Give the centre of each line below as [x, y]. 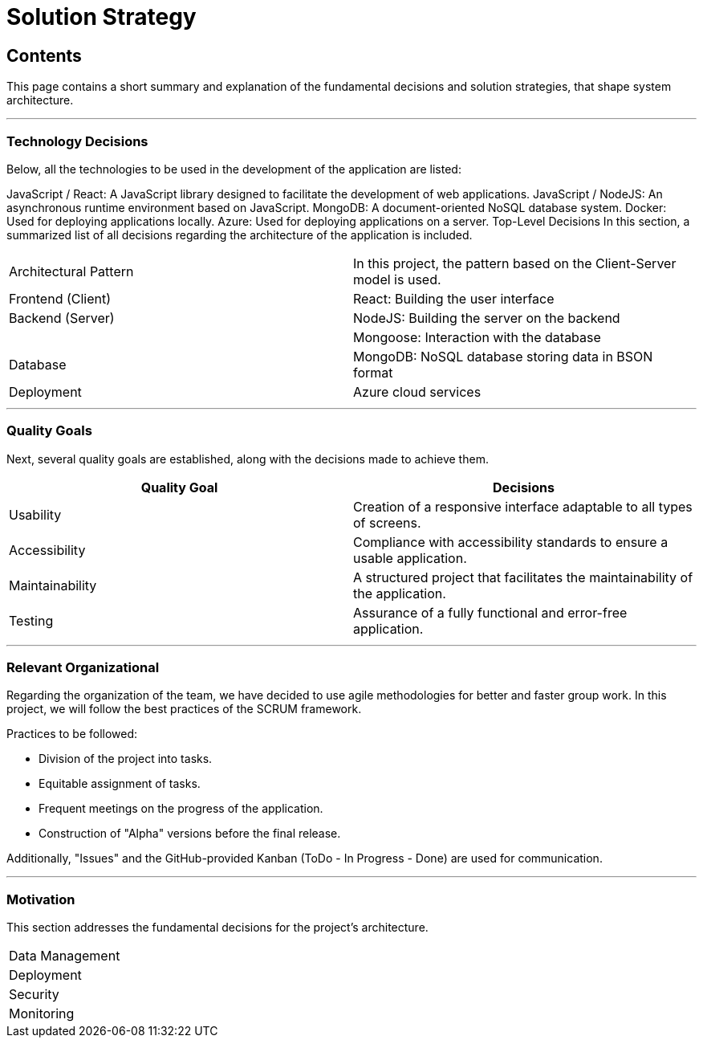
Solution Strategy [102, 17]
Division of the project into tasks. [126, 759]
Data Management [65, 956]
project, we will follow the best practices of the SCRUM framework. [184, 709]
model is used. [397, 279]
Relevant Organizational [83, 668]
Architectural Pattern [71, 271]
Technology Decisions [77, 141]
